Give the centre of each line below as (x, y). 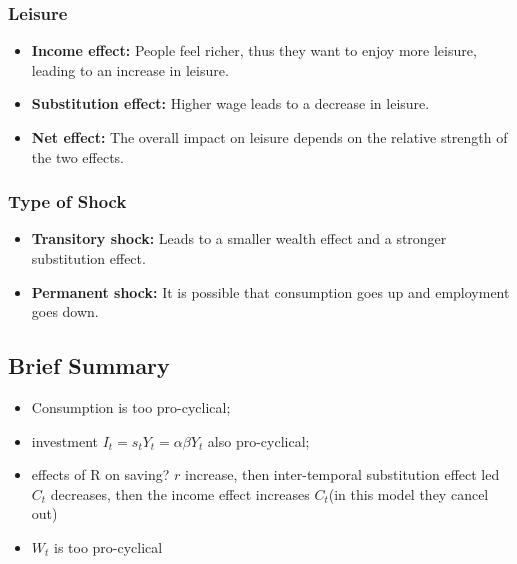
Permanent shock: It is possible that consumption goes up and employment (270, 291)
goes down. (65, 311)
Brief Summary (89, 365)
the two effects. (78, 156)
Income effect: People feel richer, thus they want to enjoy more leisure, (254, 50)
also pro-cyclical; (258, 440)
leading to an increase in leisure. (130, 69)
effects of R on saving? (100, 474)
